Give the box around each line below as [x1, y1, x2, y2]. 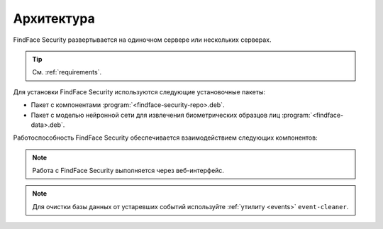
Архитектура [13, 11, 96, 26]
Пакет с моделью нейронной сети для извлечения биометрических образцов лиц [30, 111, 280, 119]
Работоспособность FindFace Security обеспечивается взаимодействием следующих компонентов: [13, 133, 318, 142]
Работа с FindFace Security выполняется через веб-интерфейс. [32, 167, 225, 175]
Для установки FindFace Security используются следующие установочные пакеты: [13, 87, 266, 96]
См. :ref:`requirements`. [32, 68, 102, 77]
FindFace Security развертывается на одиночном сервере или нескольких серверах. [13, 35, 272, 44]
